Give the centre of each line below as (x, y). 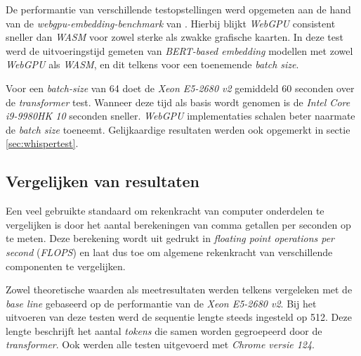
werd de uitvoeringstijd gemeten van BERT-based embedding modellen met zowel (179, 50)
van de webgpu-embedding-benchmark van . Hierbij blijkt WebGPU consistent (171, 23)
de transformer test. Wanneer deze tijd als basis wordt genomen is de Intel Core (178, 102)
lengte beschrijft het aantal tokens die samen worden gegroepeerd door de (164, 330)
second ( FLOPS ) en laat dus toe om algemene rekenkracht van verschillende (169, 252)
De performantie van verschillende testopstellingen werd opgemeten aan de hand (178, 9)
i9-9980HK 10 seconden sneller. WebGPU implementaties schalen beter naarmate (180, 116)
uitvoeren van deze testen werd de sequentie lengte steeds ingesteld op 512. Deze (179, 317)
